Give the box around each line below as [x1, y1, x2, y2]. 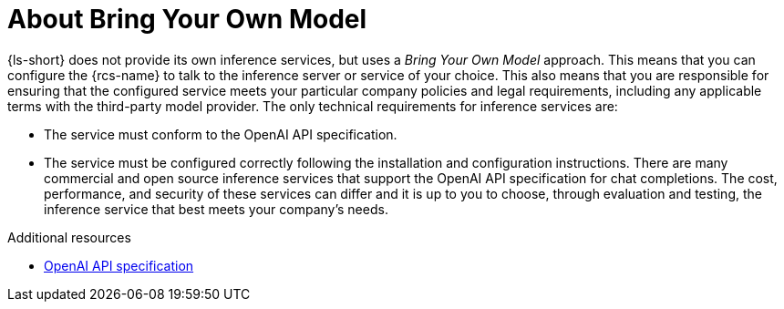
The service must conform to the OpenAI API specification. [44, 126, 397, 142]
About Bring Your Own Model [7, 4, 367, 35]
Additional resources [7, 229, 131, 245]
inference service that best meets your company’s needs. [44, 201, 388, 217]
